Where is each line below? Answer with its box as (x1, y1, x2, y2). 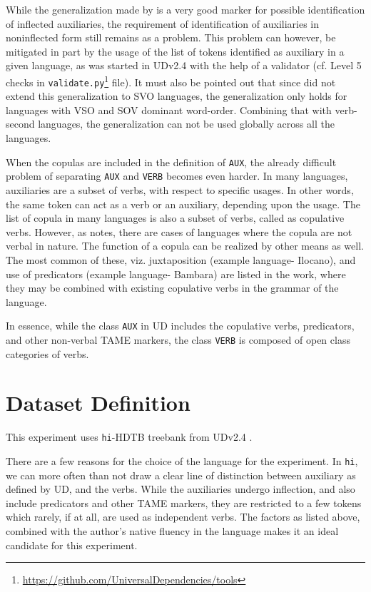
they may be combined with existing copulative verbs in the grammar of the (6, 280, 339, 295)
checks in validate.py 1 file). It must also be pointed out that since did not (6, 72, 336, 89)
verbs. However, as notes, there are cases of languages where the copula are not (6, 224, 352, 239)
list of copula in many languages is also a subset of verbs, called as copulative (6, 210, 345, 225)
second (6, 116, 35, 131)
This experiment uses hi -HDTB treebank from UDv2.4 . (6, 429, 253, 444)
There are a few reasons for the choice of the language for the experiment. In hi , (6, 454, 358, 468)
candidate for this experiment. (6, 537, 138, 552)
